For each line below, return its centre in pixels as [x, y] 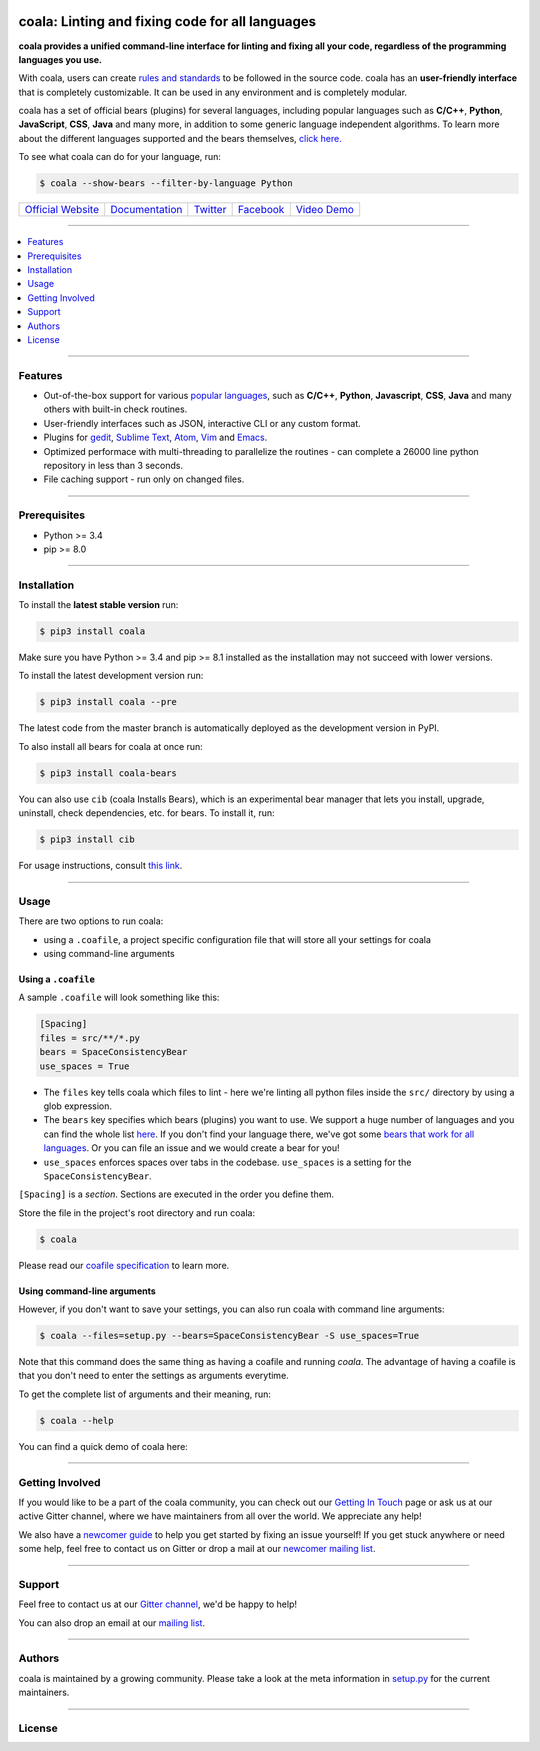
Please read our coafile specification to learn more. [124, 1265]
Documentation [146, 210]
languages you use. [60, 59]
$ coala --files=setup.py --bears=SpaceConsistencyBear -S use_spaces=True [229, 1336]
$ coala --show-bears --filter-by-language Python [166, 183]
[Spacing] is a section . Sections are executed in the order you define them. [176, 1194]
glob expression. [78, 1106]
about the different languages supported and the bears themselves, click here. [180, 138]
